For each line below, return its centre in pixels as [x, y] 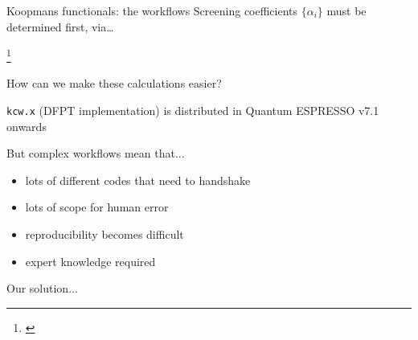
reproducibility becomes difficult [104, 234]
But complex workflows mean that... [96, 153]
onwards [27, 126]
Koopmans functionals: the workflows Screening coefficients [152, 10]
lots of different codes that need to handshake [138, 180]
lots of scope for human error [97, 207]
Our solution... [42, 288]
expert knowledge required [90, 261]
